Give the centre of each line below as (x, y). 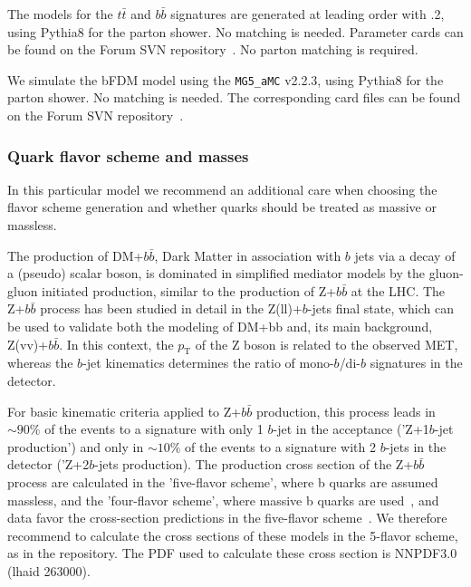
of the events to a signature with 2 (280, 446)
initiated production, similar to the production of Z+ (189, 290)
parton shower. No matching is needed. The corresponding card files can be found (234, 97)
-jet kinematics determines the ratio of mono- (208, 363)
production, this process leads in (346, 411)
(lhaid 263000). (49, 570)
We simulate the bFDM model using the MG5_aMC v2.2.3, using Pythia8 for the (226, 79)
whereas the (40, 363)
